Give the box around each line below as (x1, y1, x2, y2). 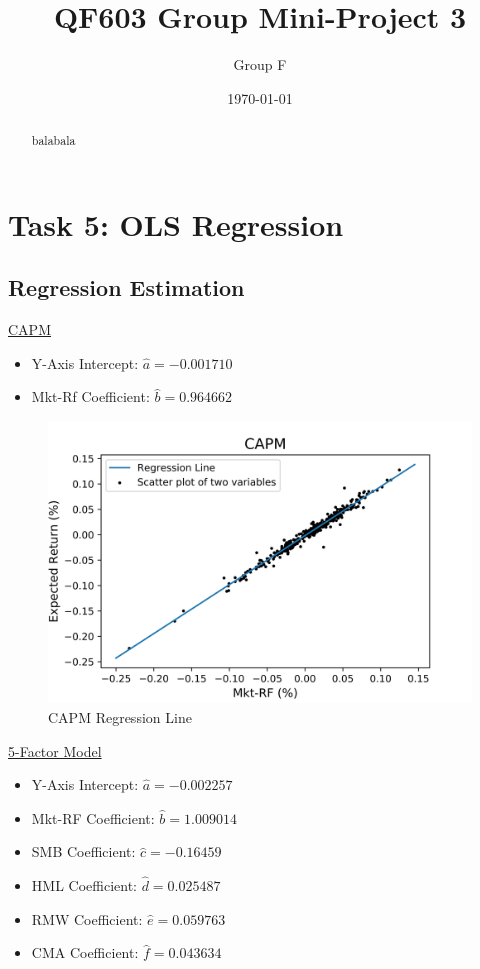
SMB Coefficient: (31, 841, 136, 862)
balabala (31, 132, 76, 149)
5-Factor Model (8, 740, 102, 761)
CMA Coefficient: (31, 942, 139, 963)
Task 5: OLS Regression (8, 203, 344, 244)
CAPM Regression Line (48, 706, 192, 727)
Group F (233, 54, 287, 75)
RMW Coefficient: (31, 908, 143, 929)
